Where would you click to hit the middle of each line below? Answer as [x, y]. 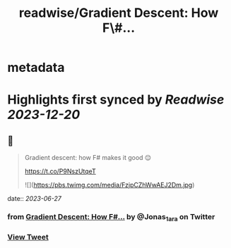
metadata [36, 68]
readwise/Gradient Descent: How [119, 13]
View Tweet [28, 237]
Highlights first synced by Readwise [116, 100]
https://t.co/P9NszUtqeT [60, 171]
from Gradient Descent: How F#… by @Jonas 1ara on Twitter [111, 218]
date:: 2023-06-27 [34, 199]
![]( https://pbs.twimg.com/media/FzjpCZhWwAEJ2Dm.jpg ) [109, 185]
